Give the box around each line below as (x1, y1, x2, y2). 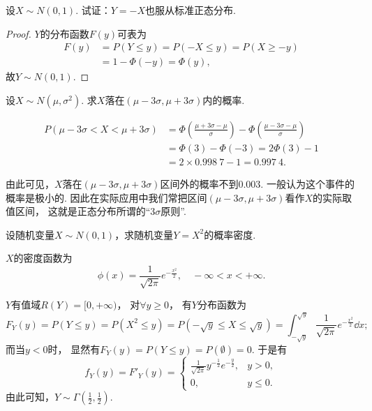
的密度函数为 (13, 251, 73, 265)
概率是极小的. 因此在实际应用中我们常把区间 (6, 190, 207, 204)
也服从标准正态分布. (144, 3, 236, 17)
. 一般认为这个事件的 (260, 176, 355, 190)
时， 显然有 (47, 341, 101, 356)
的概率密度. (204, 227, 256, 241)
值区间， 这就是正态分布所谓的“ (6, 204, 151, 218)
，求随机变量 (114, 227, 174, 241)
